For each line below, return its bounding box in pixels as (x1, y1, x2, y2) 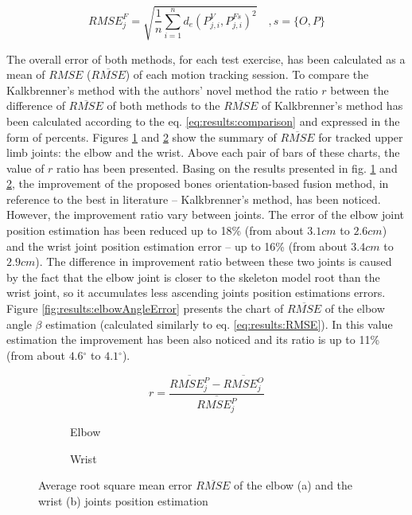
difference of (6, 97, 65, 114)
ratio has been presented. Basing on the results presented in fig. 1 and (56, 159, 398, 176)
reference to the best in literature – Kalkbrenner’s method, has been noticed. (6, 190, 381, 207)
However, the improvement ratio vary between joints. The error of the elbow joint (6, 206, 405, 223)
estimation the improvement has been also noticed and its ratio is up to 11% (6, 331, 380, 348)
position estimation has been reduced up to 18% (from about (6, 222, 304, 239)
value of (6, 159, 45, 176)
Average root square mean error (38, 477, 192, 494)
